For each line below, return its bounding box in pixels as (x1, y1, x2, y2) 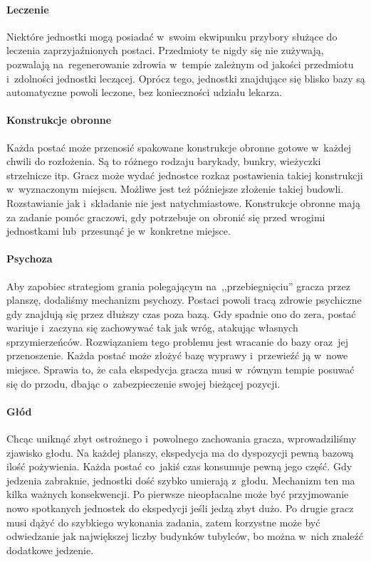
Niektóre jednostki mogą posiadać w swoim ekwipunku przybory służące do (6, 28, 338, 43)
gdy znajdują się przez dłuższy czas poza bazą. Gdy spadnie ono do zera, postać (6, 306, 356, 321)
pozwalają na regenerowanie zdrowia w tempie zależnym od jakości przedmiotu (6, 56, 354, 71)
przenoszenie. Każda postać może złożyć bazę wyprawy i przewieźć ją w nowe (6, 348, 348, 363)
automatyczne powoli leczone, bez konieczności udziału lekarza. (6, 85, 283, 100)
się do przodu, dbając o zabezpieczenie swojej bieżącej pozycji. (6, 376, 281, 391)
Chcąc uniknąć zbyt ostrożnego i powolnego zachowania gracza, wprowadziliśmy (6, 431, 357, 446)
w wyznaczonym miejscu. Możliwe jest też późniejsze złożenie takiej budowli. (6, 181, 344, 196)
